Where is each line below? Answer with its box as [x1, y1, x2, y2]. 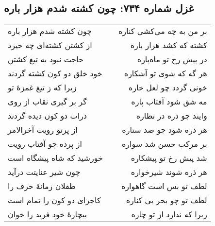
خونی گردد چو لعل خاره [128, 82, 207, 93]
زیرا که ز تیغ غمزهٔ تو [8, 82, 77, 93]
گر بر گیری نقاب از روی [8, 96, 87, 107]
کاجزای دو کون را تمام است [8, 194, 101, 206]
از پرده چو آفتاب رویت [8, 138, 82, 150]
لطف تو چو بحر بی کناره [126, 194, 207, 206]
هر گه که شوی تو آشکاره [124, 68, 207, 79]
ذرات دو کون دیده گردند [8, 110, 87, 122]
